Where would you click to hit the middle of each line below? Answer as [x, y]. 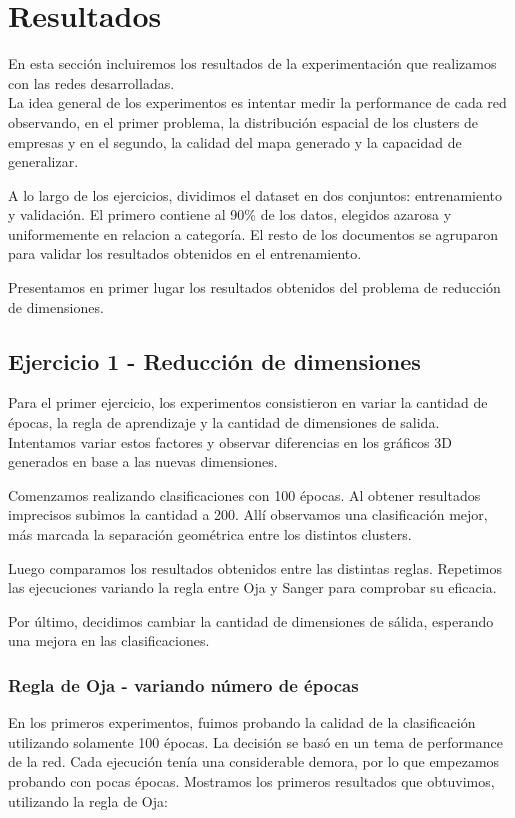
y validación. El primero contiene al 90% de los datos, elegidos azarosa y [230, 214]
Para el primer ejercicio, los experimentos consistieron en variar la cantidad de [248, 402]
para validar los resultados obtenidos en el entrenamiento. [185, 253]
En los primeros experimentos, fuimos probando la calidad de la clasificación [242, 722]
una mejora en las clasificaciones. [109, 640]
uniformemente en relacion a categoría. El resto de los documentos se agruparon [253, 233]
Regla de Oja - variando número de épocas [183, 684]
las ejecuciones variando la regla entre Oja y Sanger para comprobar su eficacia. [252, 587]
